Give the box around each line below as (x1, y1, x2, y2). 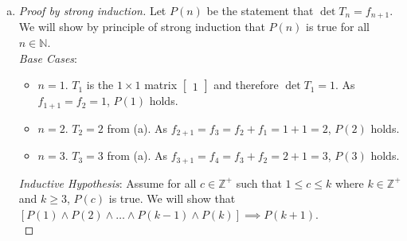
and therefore (213, 76, 279, 93)
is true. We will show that (108, 190, 236, 207)
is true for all (306, 18, 370, 35)
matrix (144, 76, 178, 93)
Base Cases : (18, 49, 77, 66)
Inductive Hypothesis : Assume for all (18, 174, 197, 191)
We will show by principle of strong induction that (18, 18, 265, 35)
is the (86, 76, 114, 93)
